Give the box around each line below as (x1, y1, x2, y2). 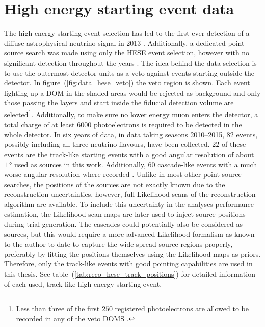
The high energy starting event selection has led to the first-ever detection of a (4, 27, 250, 38)
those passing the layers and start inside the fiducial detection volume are (4, 97, 234, 108)
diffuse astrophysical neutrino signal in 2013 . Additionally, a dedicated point (4, 37, 245, 48)
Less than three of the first (16, 303, 100, 314)
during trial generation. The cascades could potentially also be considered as (4, 219, 243, 229)
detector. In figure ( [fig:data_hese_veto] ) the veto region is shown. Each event (4, 77, 250, 88)
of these (221, 139, 246, 150)
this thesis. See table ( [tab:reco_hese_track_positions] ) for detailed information (4, 269, 255, 279)
